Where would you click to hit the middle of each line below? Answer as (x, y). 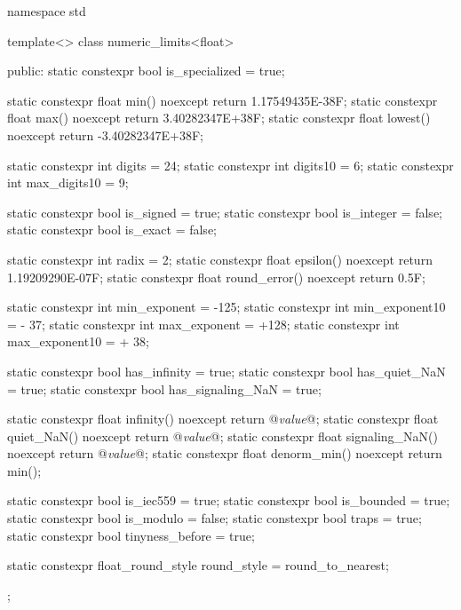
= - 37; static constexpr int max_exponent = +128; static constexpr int (203, 324)
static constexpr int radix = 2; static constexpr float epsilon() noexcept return (220, 259)
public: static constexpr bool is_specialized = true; (146, 71)
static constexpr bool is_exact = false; (112, 230)
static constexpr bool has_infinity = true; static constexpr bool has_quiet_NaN (227, 371)
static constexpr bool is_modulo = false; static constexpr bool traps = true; (215, 518)
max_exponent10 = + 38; (78, 341)
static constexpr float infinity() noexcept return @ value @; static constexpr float (223, 419)
